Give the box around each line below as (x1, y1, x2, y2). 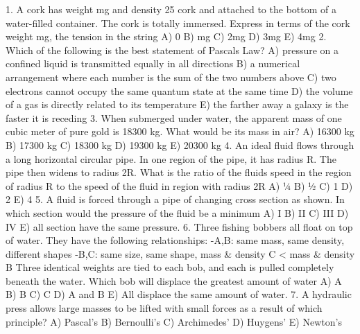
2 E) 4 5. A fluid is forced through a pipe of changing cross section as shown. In (6, 192, 345, 206)
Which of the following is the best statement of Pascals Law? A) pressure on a (6, 42, 339, 57)
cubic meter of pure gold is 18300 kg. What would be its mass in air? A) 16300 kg (6, 124, 354, 139)
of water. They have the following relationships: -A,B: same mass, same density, (6, 233, 345, 247)
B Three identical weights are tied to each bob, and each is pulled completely (6, 260, 334, 274)
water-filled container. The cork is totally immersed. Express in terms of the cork (6, 15, 350, 30)
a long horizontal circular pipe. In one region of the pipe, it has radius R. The (6, 151, 336, 166)
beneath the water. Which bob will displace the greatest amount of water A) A (6, 273, 342, 288)
